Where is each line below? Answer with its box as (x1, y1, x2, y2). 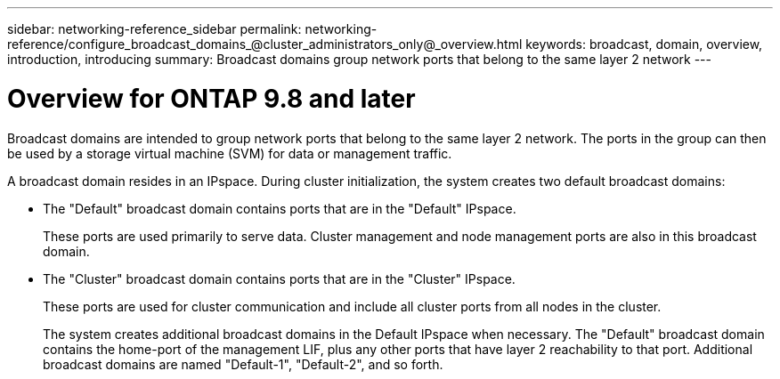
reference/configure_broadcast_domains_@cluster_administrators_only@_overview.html (7, 36, 523, 52)
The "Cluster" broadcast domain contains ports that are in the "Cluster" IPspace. (43, 270, 516, 286)
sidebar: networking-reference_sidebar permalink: (7, 21, 302, 36)
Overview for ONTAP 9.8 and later (7, 83, 416, 114)
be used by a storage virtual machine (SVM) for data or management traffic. (7, 145, 452, 161)
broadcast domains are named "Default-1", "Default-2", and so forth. (43, 356, 443, 372)
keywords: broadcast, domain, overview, (525, 36, 763, 52)
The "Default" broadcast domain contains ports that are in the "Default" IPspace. (43, 200, 516, 216)
